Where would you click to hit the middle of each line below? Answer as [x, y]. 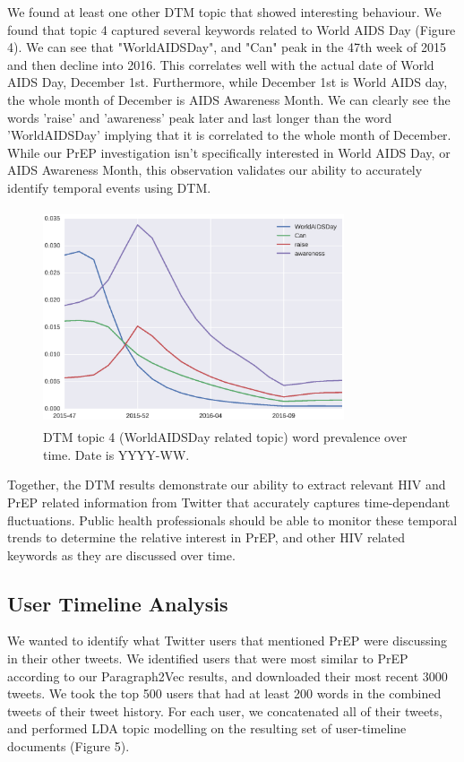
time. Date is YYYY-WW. [116, 454]
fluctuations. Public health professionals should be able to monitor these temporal [232, 520]
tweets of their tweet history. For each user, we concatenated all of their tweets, [225, 710]
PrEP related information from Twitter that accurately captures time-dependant [229, 502]
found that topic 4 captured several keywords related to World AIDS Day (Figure [232, 29]
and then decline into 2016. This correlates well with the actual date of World [221, 64]
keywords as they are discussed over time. [121, 554]
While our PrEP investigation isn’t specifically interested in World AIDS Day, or [229, 152]
